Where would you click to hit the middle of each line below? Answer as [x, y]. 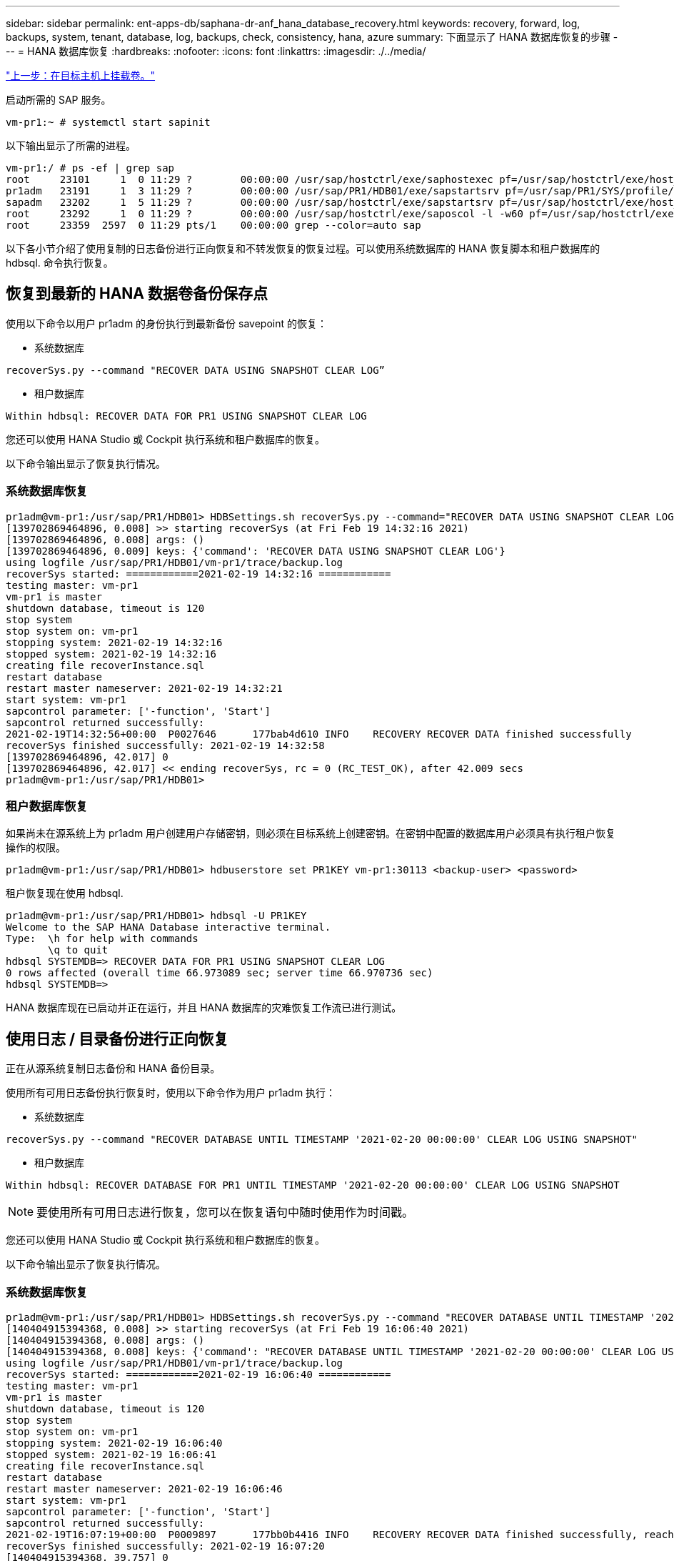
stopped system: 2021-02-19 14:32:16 [111, 654]
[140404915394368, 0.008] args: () [105, 1340]
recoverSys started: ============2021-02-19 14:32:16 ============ [198, 574]
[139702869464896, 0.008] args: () [105, 539]
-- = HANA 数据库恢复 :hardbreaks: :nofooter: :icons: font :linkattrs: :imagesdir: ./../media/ [216, 51]
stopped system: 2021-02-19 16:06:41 [111, 1454]
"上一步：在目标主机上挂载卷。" [81, 75]
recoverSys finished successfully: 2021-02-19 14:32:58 [165, 745]
